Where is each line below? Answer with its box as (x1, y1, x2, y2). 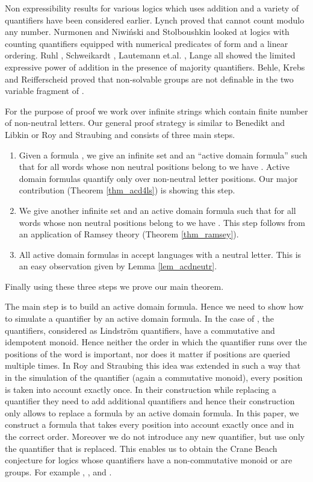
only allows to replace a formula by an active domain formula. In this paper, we (5, 406, 299, 419)
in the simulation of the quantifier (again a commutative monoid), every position (5, 371, 303, 384)
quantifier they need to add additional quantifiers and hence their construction (5, 395, 295, 407)
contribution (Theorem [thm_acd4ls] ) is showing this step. (19, 184, 235, 196)
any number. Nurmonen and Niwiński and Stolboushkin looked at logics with (5, 25, 290, 38)
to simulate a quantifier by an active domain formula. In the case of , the (5, 312, 274, 325)
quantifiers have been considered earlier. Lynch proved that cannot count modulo (5, 13, 305, 26)
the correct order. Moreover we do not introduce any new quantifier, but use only (5, 430, 305, 442)
